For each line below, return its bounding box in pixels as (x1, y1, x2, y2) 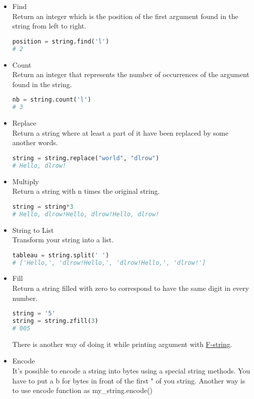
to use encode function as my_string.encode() (12, 385, 153, 395)
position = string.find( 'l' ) (12, 38, 109, 45)
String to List (12, 224, 54, 235)
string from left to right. (12, 21, 86, 31)
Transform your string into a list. (12, 234, 114, 245)
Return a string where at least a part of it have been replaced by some (12, 127, 228, 138)
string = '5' (12, 310, 55, 317)
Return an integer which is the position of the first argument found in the (12, 11, 238, 21)
